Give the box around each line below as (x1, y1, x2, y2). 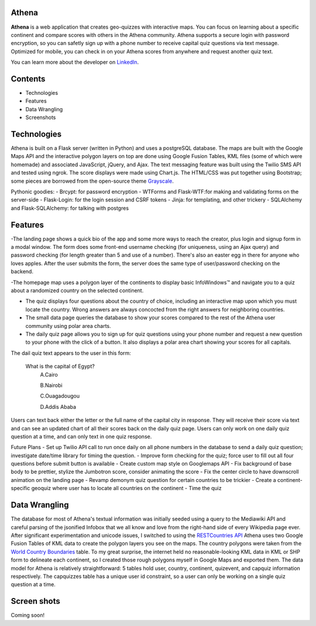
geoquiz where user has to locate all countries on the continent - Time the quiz (31, 485, 222, 492)
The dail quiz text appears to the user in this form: (11, 349, 131, 357)
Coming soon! (11, 612, 45, 619)
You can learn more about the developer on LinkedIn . (11, 59, 139, 66)
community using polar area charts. (25, 322, 111, 329)
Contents (11, 74, 46, 84)
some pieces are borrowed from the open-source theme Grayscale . (11, 177, 174, 184)
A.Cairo (40, 371, 58, 378)
